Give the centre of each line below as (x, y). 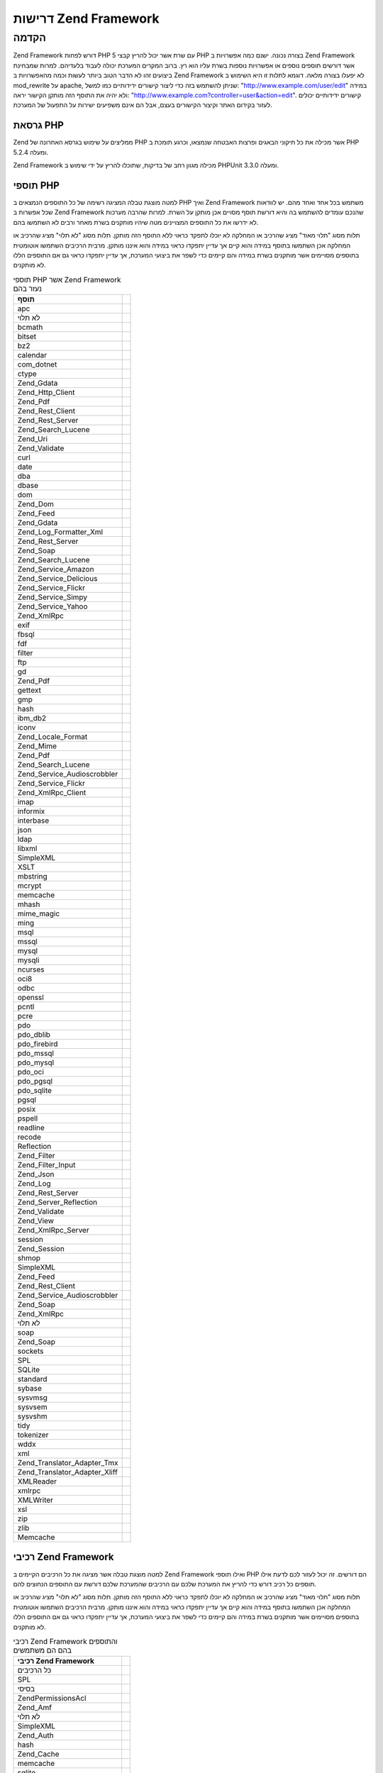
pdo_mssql (36, 1053)
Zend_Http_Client (46, 392)
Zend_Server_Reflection (57, 1202)
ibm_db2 (32, 718)
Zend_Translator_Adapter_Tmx (68, 1463)
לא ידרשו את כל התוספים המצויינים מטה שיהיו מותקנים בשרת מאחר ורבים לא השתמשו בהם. (136, 222)
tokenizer (33, 1435)
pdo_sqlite (35, 1091)
